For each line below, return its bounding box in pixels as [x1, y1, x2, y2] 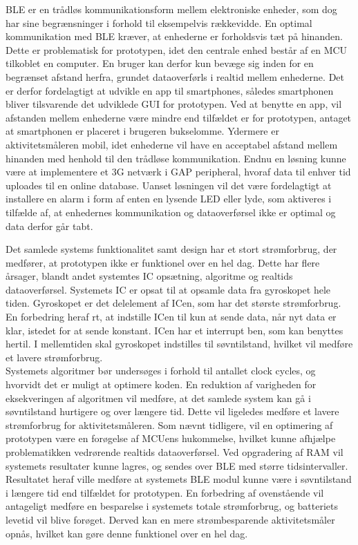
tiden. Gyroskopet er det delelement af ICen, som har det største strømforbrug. [6, 296, 341, 310]
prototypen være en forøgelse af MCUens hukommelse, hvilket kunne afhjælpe [6, 431, 336, 446]
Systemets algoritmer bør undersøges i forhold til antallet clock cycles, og [6, 363, 316, 378]
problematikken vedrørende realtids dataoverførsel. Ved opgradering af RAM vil [6, 445, 343, 459]
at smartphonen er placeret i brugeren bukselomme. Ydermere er [6, 124, 279, 138]
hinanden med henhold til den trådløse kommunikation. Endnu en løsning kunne [6, 151, 346, 165]
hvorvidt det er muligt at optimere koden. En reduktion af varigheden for [6, 377, 317, 392]
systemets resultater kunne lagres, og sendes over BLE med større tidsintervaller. [6, 458, 348, 472]
